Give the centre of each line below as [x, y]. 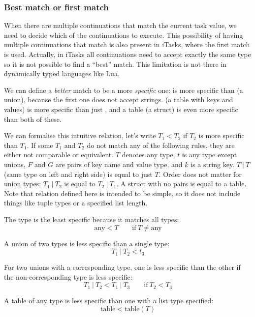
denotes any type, [148, 155]
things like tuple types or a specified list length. [76, 203]
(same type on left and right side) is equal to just [78, 174]
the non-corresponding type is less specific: [68, 276]
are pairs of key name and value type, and [119, 164]
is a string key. [213, 164]
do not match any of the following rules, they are [161, 145]
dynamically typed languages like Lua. [62, 73]
